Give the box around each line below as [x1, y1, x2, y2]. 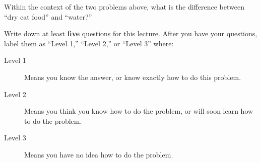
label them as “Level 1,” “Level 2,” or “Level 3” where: [4, 38, 174, 48]
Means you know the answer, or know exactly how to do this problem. [24, 71, 241, 82]
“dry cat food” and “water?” [4, 11, 92, 22]
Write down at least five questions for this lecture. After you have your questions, [4, 28, 257, 39]
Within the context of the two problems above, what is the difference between [4, 2, 244, 12]
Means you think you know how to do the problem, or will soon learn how [24, 106, 253, 116]
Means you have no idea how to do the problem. [24, 149, 173, 159]
